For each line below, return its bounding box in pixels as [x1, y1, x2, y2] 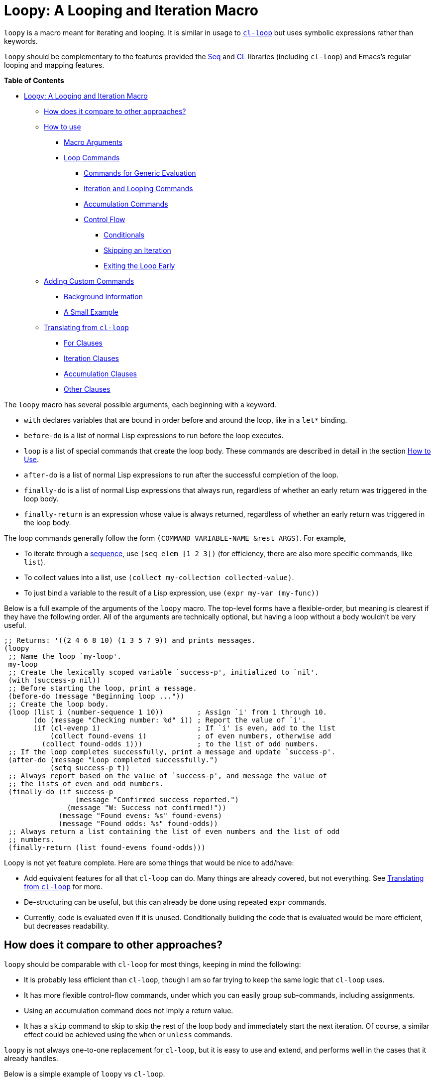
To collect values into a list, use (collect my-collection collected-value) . [24, 573, 294, 582]
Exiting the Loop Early [104, 261, 175, 270]
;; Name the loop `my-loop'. [8, 652, 122, 660]
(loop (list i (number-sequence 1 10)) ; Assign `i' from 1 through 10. [8, 708, 327, 716]
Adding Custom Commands [44, 276, 134, 285]
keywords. [4, 36, 38, 45]
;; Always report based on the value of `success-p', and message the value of [8, 771, 327, 780]
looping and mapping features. [4, 60, 105, 69]
